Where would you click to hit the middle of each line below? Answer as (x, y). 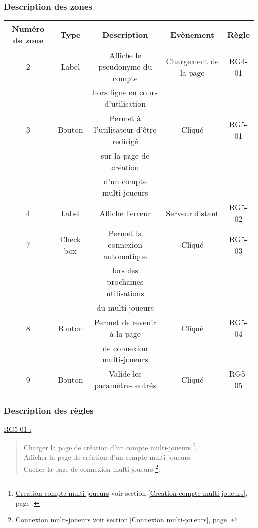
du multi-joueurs (125, 308)
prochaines (125, 282)
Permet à (125, 118)
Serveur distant (192, 213)
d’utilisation (125, 104)
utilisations (125, 293)
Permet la (125, 233)
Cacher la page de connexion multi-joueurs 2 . (92, 468)
